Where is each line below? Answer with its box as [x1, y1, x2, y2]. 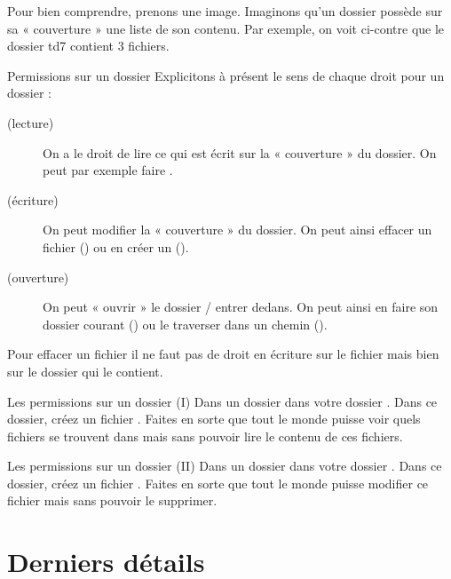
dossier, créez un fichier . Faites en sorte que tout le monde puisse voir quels [7, 409, 421, 428]
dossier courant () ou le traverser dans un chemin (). [43, 314, 328, 333]
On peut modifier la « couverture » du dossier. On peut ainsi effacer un [43, 220, 432, 239]
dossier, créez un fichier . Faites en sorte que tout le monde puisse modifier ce [7, 473, 429, 492]
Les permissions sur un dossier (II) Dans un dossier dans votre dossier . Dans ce [7, 456, 442, 475]
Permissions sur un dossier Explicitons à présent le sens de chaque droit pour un [7, 66, 445, 84]
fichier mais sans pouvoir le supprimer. [7, 491, 218, 510]
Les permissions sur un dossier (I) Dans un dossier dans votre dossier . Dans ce [7, 392, 438, 410]
